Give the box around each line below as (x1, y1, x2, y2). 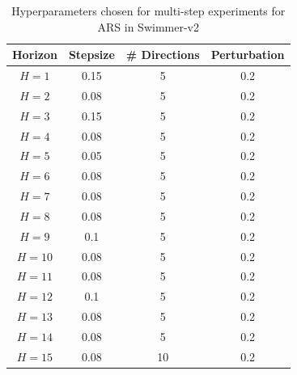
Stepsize (68, 46, 115, 63)
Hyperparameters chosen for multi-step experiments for (11, 2, 286, 19)
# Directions (125, 46, 200, 63)
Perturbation (210, 46, 285, 63)
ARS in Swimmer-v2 (97, 18, 199, 35)
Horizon (12, 46, 57, 63)
